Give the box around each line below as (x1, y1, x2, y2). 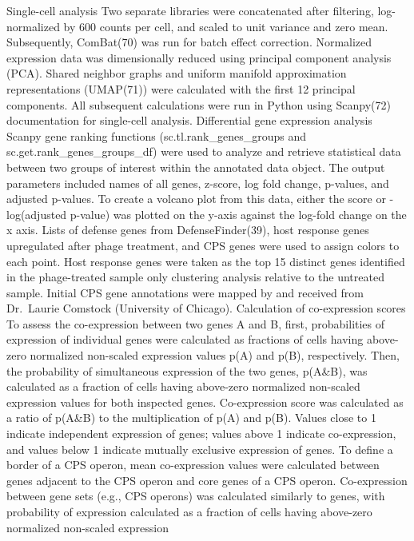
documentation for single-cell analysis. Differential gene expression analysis (6, 112, 372, 129)
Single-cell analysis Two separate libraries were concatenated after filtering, (6, 2, 374, 18)
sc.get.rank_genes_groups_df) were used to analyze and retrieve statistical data (6, 143, 401, 160)
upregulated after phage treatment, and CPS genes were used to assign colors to (6, 237, 400, 253)
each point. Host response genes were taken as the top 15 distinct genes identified (6, 253, 405, 269)
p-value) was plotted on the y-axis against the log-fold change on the (70, 205, 407, 222)
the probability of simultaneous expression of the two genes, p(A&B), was (6, 362, 368, 379)
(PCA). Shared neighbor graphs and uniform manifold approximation (6, 65, 347, 82)
